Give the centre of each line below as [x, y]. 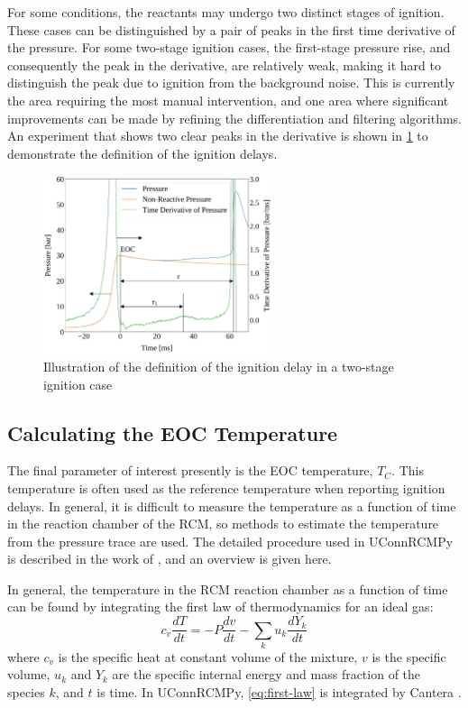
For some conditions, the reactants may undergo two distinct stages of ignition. [226, 12]
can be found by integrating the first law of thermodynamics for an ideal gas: [220, 607]
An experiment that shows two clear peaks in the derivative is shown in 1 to [218, 136]
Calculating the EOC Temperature [173, 432]
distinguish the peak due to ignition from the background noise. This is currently [231, 83]
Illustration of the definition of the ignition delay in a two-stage [219, 366]
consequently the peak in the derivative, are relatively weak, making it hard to [224, 64]
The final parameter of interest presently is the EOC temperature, [190, 470]
